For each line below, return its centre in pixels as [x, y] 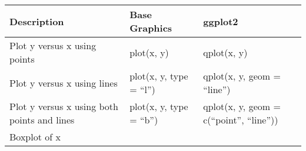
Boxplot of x [35, 137]
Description [37, 21]
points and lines [42, 120]
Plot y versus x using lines [64, 83]
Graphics [151, 28]
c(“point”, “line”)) [241, 120]
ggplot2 [221, 21]
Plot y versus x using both [64, 106]
